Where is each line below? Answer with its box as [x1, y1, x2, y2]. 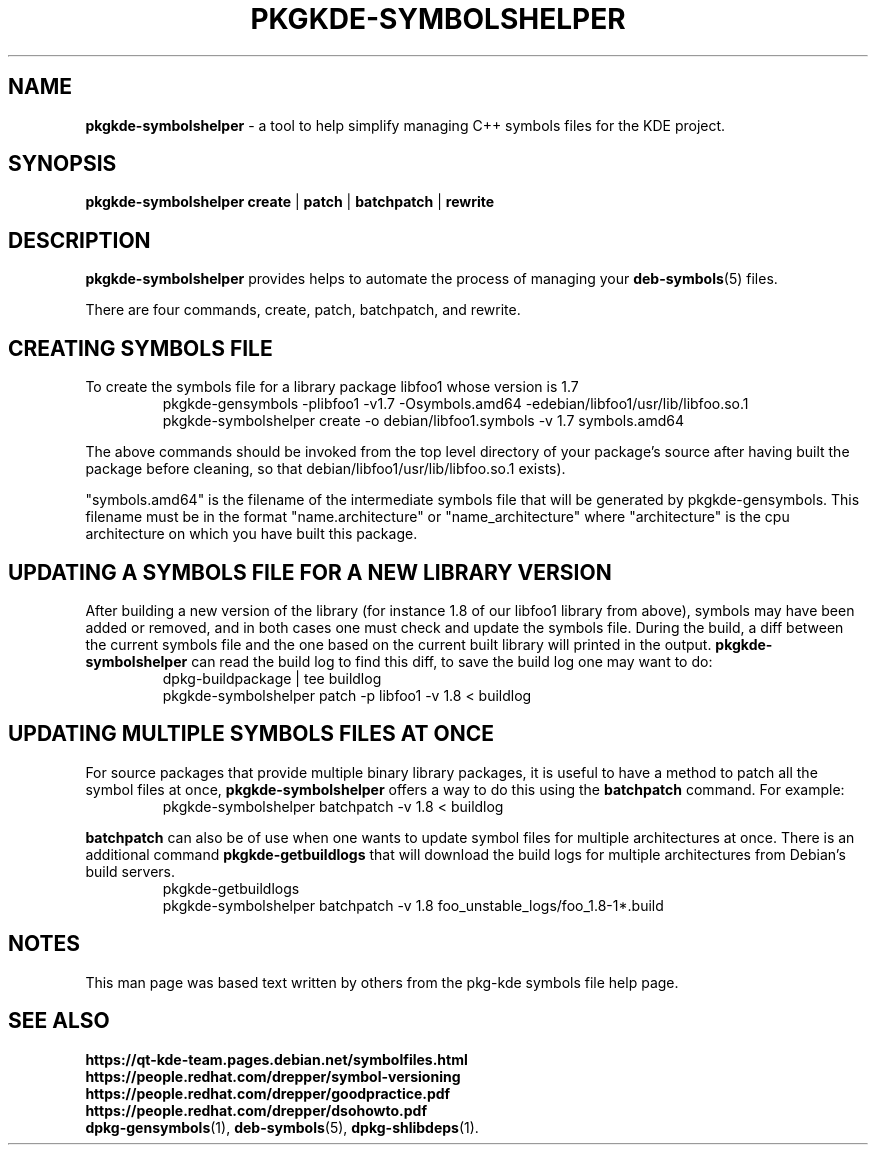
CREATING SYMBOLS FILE [8, 335, 273, 361]
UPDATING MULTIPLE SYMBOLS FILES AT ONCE [8, 721, 494, 747]
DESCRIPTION [8, 227, 151, 253]
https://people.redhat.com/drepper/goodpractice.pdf [85, 1084, 451, 1102]
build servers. [85, 862, 176, 880]
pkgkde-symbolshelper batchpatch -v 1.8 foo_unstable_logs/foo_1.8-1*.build [162, 896, 664, 914]
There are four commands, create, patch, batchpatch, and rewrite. [85, 301, 521, 319]
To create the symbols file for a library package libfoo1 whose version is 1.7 [85, 378, 579, 396]
